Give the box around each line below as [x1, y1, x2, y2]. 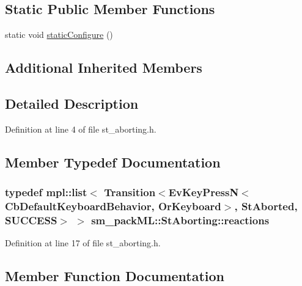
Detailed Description [5, 94, 139, 112]
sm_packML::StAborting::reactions [91, 212, 270, 227]
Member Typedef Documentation [5, 152, 221, 171]
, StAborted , [234, 199, 298, 213]
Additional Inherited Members [5, 58, 202, 77]
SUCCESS [5, 212, 57, 227]
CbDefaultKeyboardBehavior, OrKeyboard [5, 199, 221, 213]
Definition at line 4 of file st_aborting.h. [5, 122, 157, 135]
